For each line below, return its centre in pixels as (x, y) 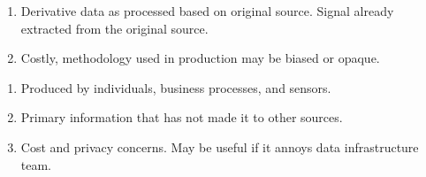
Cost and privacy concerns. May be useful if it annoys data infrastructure (220, 146)
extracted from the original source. (114, 28)
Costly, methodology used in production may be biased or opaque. (200, 58)
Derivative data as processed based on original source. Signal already (207, 11)
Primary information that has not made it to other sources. (182, 117)
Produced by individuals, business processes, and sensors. (176, 87)
